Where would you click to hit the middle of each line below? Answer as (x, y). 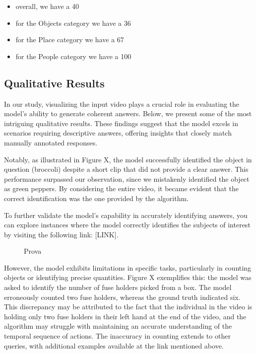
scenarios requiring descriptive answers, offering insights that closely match (118, 133)
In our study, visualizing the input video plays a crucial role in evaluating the (122, 104)
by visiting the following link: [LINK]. (61, 234)
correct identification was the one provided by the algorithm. (96, 198)
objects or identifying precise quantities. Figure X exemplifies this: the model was (128, 277)
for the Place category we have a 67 (70, 39)
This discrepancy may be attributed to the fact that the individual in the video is (128, 307)
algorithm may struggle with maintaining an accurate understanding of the (118, 326)
